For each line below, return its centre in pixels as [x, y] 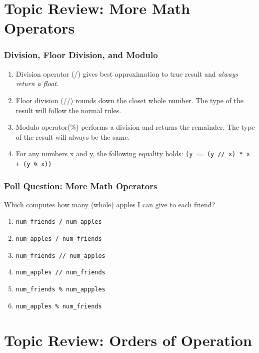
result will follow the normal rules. [68, 110]
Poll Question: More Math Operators [81, 186]
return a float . [37, 83]
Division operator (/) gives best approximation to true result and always [127, 73]
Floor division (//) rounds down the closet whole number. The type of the [129, 100]
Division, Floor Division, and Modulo [81, 55]
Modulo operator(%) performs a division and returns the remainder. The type [135, 127]
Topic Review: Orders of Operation [128, 340]
